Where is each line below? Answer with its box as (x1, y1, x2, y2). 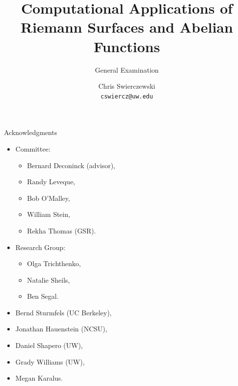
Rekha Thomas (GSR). (27, 225, 96, 235)
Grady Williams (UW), (15, 356, 85, 367)
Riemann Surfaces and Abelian (20, 17, 233, 37)
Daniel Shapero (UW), (15, 340, 83, 350)
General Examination (95, 64, 159, 75)
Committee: (15, 143, 51, 154)
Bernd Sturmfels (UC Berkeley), (15, 307, 112, 317)
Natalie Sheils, (27, 274, 70, 285)
